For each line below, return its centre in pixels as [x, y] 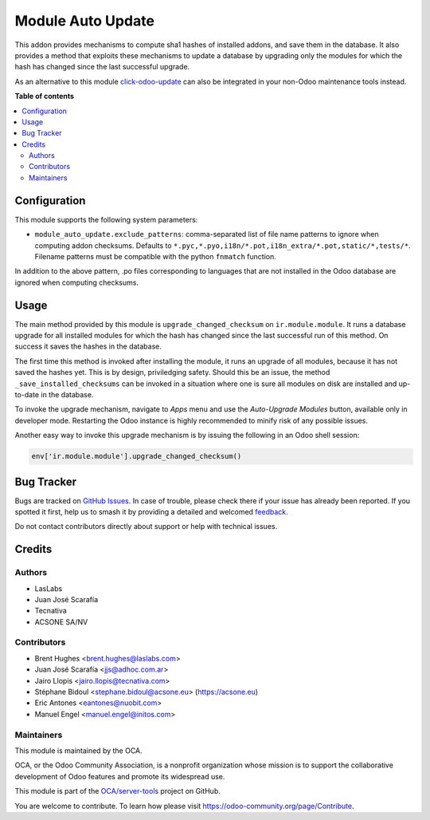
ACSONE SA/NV [61, 621]
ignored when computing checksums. [77, 282]
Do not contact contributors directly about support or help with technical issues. [146, 526]
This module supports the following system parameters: [106, 219]
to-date [27, 394]
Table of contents [45, 97]
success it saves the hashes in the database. [88, 346]
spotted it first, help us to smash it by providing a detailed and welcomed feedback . [151, 512]
